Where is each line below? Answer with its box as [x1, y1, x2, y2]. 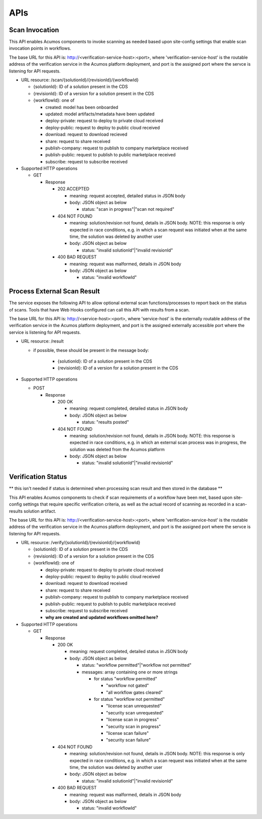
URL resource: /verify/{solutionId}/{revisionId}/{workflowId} [21, 540, 141, 546]
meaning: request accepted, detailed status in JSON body [69, 193, 185, 199]
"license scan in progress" [106, 717, 159, 723]
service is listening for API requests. [9, 329, 81, 335]
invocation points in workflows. [9, 45, 71, 51]
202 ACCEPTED [57, 186, 90, 192]
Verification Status [9, 473, 67, 481]
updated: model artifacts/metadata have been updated [45, 111, 155, 117]
